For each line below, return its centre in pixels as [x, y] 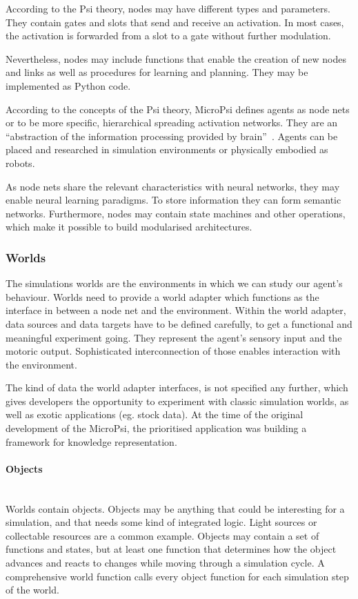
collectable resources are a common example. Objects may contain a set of [162, 535]
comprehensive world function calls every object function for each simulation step [177, 576]
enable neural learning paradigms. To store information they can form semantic [173, 200]
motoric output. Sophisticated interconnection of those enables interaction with [173, 351]
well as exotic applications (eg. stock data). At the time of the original [155, 414]
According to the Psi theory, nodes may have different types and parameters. [168, 8]
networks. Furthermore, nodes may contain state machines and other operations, [176, 213]
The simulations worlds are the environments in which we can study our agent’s [174, 283]
